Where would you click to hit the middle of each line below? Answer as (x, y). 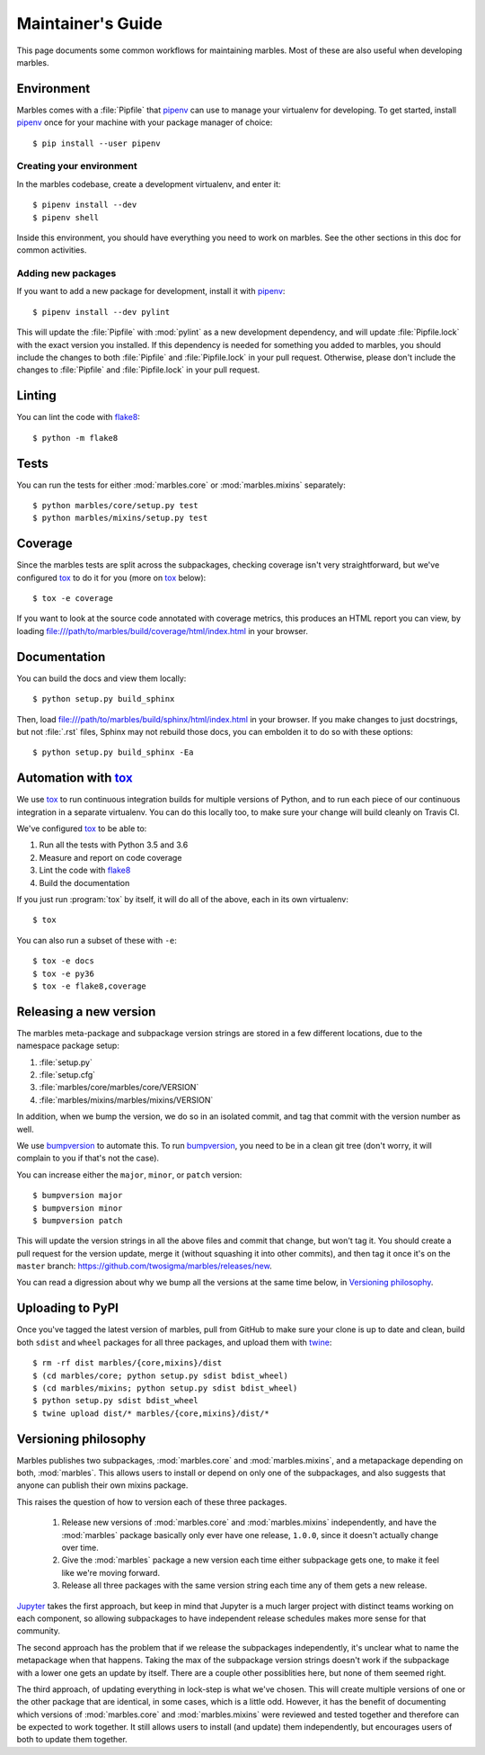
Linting (37, 396)
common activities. (52, 250)
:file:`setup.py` (66, 1062)
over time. (80, 1547)
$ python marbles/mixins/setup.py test (120, 518)
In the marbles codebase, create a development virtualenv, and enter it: (149, 184)
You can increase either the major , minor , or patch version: (129, 1175)
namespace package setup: (68, 1046)
